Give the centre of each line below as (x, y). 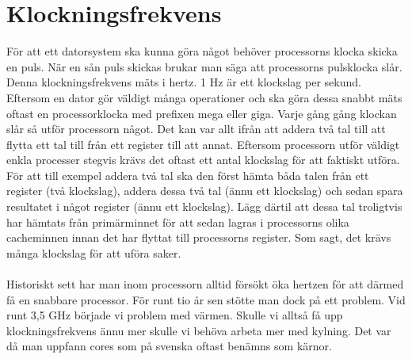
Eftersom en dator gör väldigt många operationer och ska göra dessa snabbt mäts (204, 97)
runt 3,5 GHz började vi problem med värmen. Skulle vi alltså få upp (175, 315)
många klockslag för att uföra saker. (94, 252)
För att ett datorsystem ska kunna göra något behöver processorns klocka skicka (202, 51)
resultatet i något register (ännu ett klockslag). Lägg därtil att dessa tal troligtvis (204, 206)
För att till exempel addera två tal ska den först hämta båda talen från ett (188, 175)
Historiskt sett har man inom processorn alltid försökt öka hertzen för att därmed (205, 284)
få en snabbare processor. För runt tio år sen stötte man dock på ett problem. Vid (206, 299)
